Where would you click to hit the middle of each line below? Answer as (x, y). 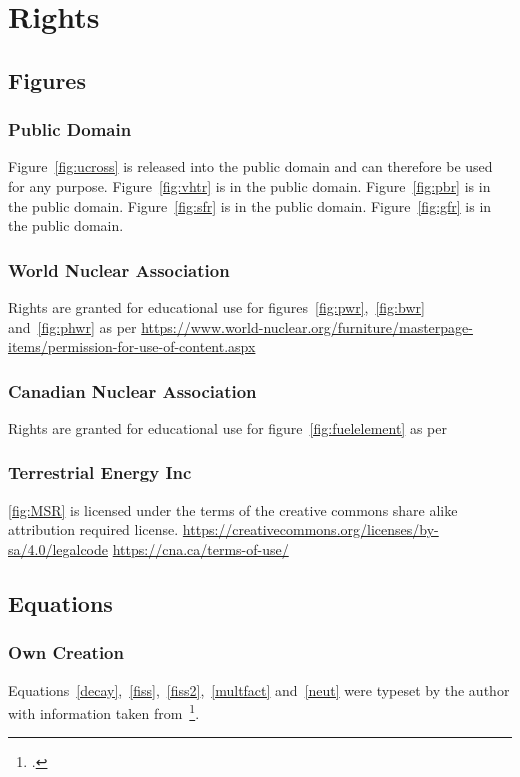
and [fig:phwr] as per (72, 326)
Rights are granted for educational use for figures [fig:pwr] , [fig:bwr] (216, 306)
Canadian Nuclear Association (132, 390)
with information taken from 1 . (104, 711)
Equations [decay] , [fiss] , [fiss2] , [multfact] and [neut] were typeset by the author (259, 689)
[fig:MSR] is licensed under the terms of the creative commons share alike (233, 509)
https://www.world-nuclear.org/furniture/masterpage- (307, 326)
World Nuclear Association (119, 269)
